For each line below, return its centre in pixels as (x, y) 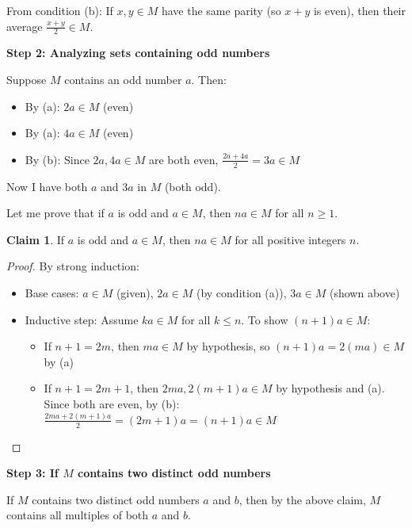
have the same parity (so (221, 10)
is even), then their (359, 10)
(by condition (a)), (241, 293)
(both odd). (193, 186)
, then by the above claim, (302, 499)
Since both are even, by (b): (112, 403)
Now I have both (47, 186)
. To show (265, 319)
